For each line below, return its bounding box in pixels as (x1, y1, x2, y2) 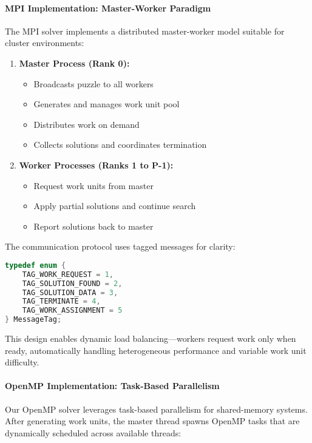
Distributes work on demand (33, 118, 140, 130)
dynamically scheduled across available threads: (5, 426, 181, 439)
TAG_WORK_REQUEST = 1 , (22, 270, 114, 279)
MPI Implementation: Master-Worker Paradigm (5, 1, 211, 14)
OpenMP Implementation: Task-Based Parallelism (5, 379, 220, 392)
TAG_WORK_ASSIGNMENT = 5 (22, 306, 123, 315)
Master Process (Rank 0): (19, 56, 130, 69)
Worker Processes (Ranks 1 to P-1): (19, 158, 174, 171)
